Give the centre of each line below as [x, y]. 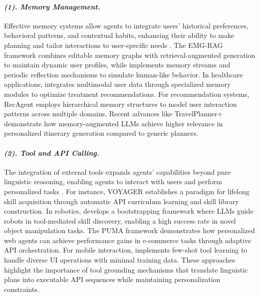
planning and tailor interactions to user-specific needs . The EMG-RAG [114, 45]
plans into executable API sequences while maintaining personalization [112, 279]
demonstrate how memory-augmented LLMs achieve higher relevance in [114, 123]
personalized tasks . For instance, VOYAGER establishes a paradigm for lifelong [127, 191]
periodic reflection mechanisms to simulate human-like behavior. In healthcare [124, 74]
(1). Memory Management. [52, 6]
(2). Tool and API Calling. [52, 152]
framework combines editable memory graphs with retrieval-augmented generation [130, 55]
